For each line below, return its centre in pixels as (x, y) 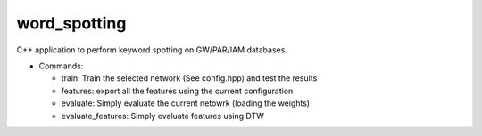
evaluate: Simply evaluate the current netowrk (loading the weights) (186, 103)
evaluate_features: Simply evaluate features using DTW (163, 116)
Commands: (61, 66)
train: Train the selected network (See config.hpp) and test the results (189, 78)
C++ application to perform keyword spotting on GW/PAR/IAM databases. (152, 50)
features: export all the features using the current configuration (177, 91)
